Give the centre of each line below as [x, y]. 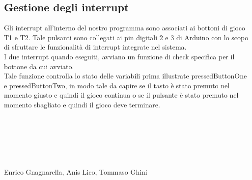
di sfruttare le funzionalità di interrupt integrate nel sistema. [95, 47]
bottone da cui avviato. [39, 66]
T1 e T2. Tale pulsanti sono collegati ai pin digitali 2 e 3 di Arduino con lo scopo [126, 37]
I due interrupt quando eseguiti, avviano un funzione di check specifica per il [119, 56]
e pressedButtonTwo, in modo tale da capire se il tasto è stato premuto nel [117, 85]
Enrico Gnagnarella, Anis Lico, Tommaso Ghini [76, 172]
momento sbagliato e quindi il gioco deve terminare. [82, 104]
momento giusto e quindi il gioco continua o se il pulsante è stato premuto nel [121, 95]
